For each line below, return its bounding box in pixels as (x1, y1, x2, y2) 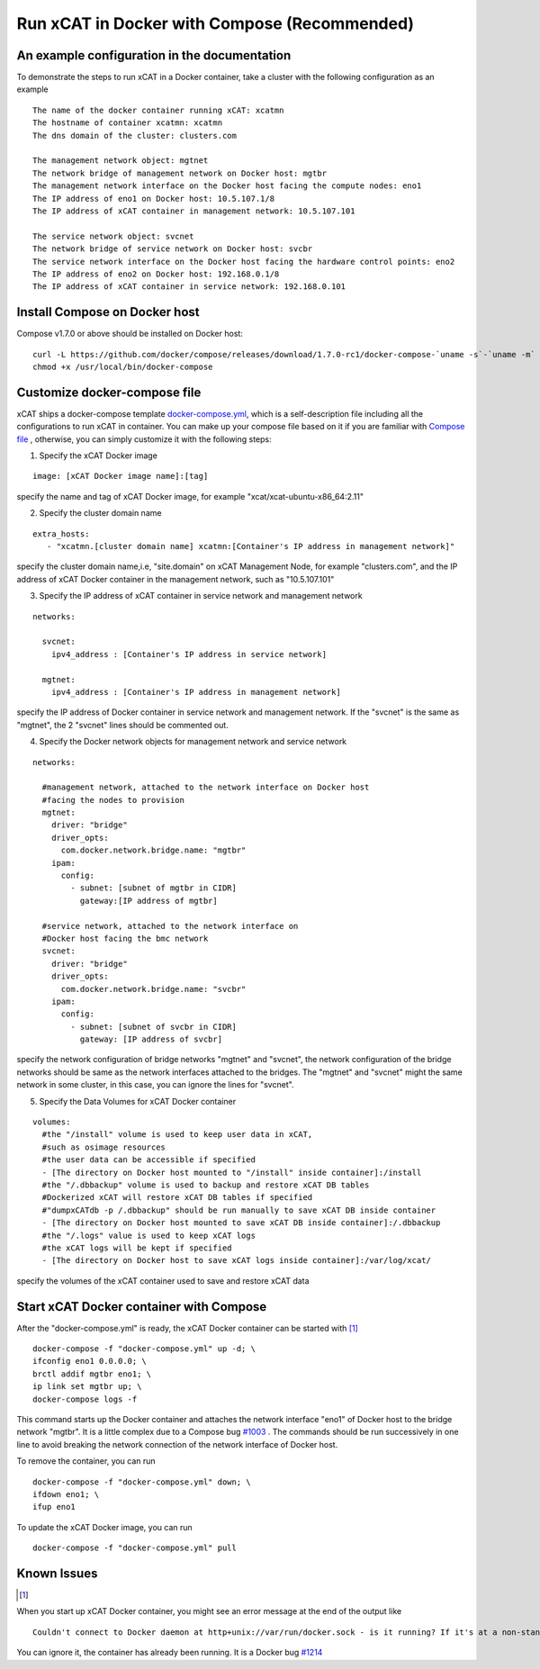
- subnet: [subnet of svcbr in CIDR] (70, 1022, 238, 1032)
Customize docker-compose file (16, 384, 202, 400)
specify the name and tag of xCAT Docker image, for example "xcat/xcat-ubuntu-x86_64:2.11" (16, 491, 364, 501)
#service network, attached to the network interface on (41, 921, 299, 931)
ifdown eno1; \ (32, 1489, 100, 1499)
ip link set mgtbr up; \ (32, 1382, 142, 1392)
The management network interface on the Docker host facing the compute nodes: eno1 (32, 181, 422, 191)
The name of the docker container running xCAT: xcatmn (32, 104, 284, 115)
